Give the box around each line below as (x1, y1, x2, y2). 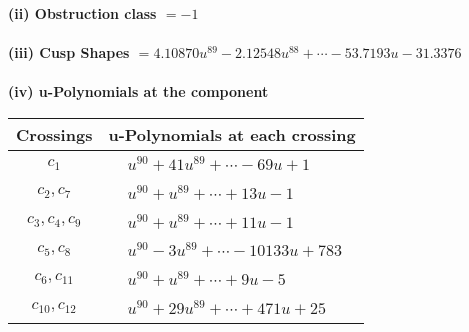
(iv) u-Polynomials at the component (8, 81, 269, 102)
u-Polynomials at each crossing (108, 122, 356, 146)
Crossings (16, 122, 93, 146)
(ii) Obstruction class (8, 3, 157, 23)
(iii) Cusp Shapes (8, 42, 130, 63)
